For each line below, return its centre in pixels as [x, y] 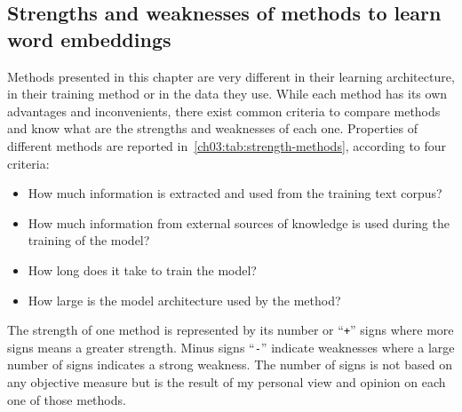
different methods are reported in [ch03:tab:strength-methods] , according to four [227, 145]
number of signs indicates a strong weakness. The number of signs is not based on [230, 364]
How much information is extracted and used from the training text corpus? [235, 193]
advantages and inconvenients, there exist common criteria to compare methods [224, 111]
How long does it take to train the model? [142, 269]
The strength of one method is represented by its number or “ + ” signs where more [231, 330]
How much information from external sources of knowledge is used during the [239, 222]
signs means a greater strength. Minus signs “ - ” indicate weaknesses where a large [231, 347]
